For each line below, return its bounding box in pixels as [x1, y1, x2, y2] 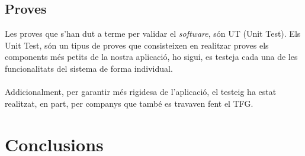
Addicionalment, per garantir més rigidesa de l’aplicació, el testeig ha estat [5, 85, 277, 98]
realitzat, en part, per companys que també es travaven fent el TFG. [5, 97, 253, 109]
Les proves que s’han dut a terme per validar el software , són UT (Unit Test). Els [5, 27, 301, 40]
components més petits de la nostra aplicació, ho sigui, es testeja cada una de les [5, 50, 298, 63]
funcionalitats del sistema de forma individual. [5, 62, 173, 74]
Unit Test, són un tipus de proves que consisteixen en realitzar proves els [5, 39, 269, 51]
